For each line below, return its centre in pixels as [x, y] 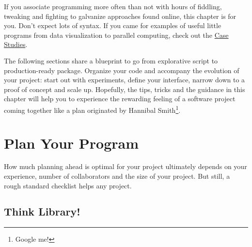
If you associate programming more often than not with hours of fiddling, [113, 6]
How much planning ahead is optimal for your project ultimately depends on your [126, 166]
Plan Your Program [71, 143]
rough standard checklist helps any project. [68, 185]
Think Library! [42, 211]
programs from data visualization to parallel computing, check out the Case [116, 35]
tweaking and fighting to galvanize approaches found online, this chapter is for [120, 16]
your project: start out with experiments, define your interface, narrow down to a [125, 80]
